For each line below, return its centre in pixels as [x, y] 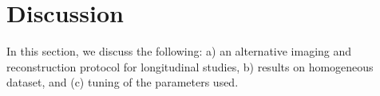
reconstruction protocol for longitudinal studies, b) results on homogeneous [190, 66]
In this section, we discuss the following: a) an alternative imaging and [179, 51]
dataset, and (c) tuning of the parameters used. [123, 82]
